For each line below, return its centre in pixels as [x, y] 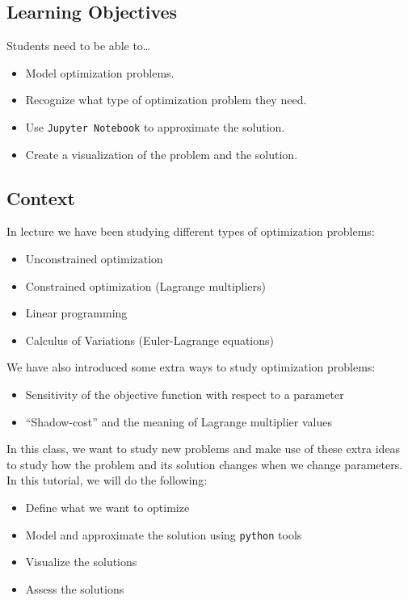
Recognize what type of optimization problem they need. [166, 100]
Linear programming [76, 313]
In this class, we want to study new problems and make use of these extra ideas [204, 449]
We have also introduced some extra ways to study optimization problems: [191, 367]
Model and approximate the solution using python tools [164, 534]
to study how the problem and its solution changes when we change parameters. [205, 464]
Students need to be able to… [79, 46]
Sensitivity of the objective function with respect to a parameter [185, 394]
